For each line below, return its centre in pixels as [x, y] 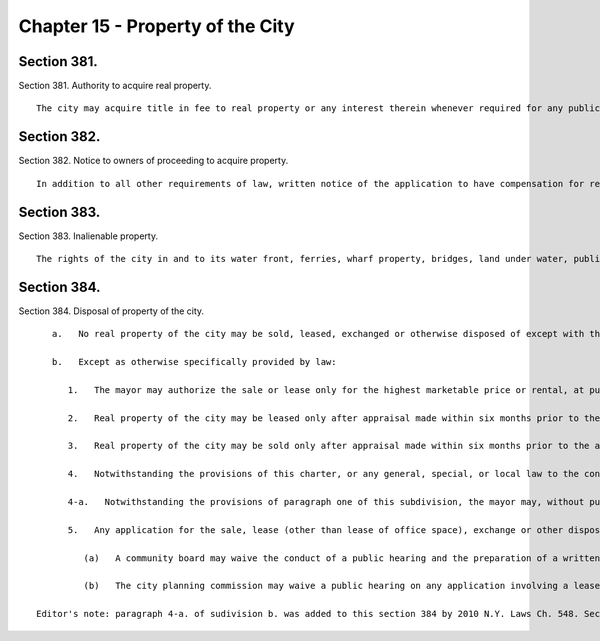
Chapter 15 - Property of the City [156, 26]
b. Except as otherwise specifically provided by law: [194, 362]
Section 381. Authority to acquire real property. [115, 86]
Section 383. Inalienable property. [88, 236]
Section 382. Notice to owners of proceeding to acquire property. [153, 161]
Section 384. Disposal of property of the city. [111, 311]
